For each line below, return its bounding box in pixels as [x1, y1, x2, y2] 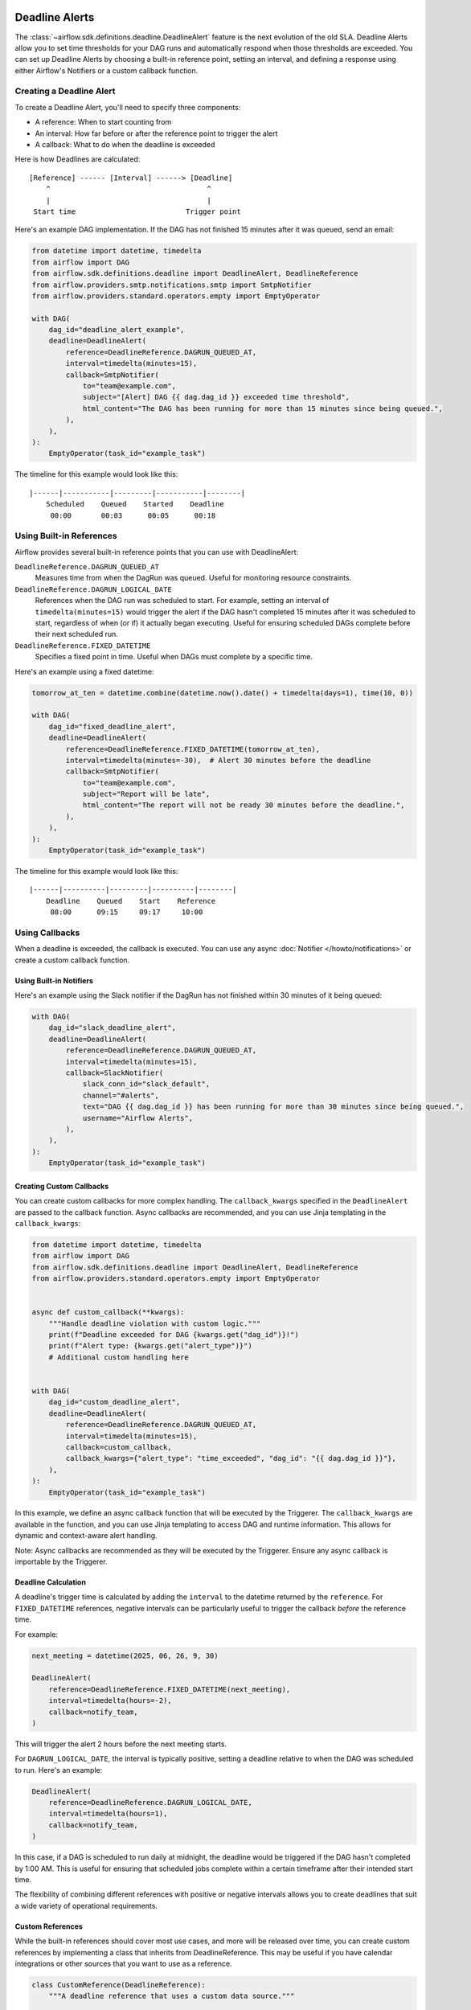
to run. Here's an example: [14, 1765, 103, 1774]
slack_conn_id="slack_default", [82, 1080, 211, 1089]
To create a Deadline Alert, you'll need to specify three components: [14, 102, 241, 112]
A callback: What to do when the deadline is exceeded [35, 140, 215, 149]
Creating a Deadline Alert [14, 85, 116, 96]
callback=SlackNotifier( [65, 1069, 164, 1077]
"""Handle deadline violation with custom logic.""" [48, 1319, 261, 1328]
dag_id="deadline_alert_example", [48, 326, 185, 334]
